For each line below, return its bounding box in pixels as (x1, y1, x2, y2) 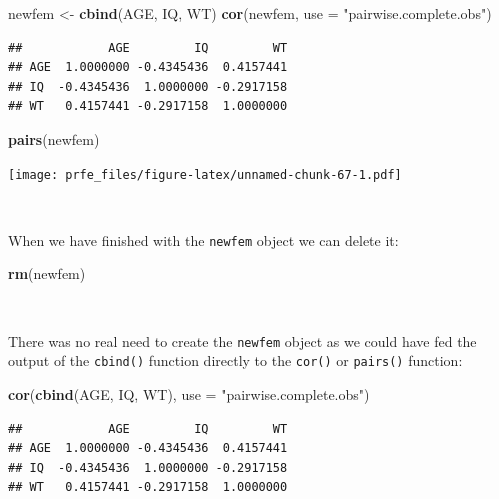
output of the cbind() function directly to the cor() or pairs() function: (8, 350, 463, 371)
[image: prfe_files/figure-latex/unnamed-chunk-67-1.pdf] (8, 167, 402, 182)
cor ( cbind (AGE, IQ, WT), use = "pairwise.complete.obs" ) (8, 383, 370, 404)
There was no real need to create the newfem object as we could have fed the (8, 330, 477, 351)
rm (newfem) (8, 263, 86, 284)
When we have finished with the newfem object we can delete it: (8, 229, 399, 250)
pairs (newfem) (8, 128, 100, 149)
